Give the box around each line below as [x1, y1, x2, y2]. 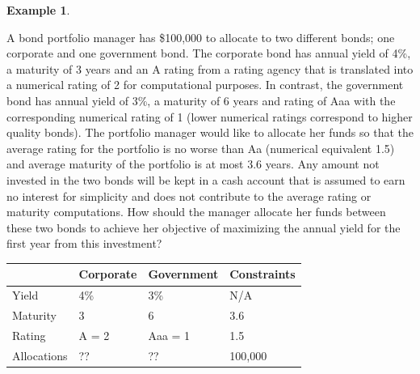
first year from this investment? [6, 235, 162, 252]
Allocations [12, 346, 68, 363]
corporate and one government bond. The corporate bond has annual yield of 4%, [6, 45, 411, 62]
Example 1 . [6, 2, 70, 18]
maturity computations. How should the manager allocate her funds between [6, 203, 386, 220]
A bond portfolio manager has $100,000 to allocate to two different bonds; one [6, 28, 395, 45]
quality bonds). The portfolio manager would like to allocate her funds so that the [6, 124, 414, 141]
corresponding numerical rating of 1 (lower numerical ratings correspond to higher [6, 108, 413, 125]
